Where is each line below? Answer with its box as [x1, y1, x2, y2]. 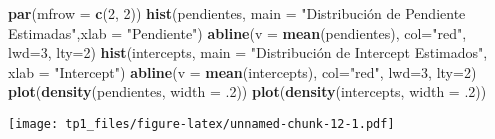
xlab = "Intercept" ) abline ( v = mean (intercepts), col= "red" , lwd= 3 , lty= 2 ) [8, 61, 477, 82]
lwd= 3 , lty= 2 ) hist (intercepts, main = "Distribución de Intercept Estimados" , [8, 42, 488, 63]
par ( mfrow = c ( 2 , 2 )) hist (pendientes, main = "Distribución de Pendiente [8, 3, 466, 23]
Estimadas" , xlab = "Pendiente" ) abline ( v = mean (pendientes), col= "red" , [8, 22, 467, 43]
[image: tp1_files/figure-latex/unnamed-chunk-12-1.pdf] [8, 116, 395, 131]
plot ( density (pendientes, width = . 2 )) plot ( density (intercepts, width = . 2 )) [8, 81, 487, 102]
